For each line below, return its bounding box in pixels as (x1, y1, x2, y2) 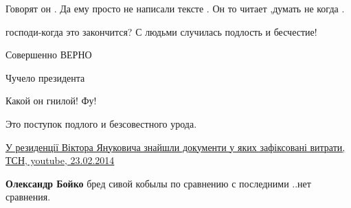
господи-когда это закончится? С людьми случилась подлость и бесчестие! (5, 24, 317, 38)
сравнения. (5, 189, 51, 204)
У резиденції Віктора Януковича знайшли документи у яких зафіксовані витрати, (5, 139, 346, 154)
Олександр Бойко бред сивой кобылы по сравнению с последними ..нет (5, 176, 311, 190)
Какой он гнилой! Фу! (5, 93, 97, 108)
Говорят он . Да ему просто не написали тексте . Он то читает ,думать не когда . (5, 1, 345, 15)
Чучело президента (5, 70, 85, 84)
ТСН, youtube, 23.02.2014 (5, 153, 115, 167)
